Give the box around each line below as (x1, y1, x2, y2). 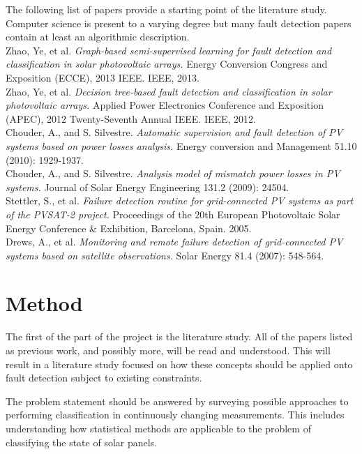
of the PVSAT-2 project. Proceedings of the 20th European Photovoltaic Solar (6, 206, 340, 221)
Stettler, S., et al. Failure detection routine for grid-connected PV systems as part (6, 193, 354, 208)
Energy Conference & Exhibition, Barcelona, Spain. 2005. (6, 220, 252, 235)
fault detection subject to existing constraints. (6, 370, 202, 385)
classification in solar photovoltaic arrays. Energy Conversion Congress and (6, 56, 328, 71)
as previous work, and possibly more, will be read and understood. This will (6, 343, 331, 357)
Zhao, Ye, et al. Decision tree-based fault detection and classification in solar (6, 84, 332, 98)
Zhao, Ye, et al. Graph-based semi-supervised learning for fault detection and (6, 43, 332, 57)
